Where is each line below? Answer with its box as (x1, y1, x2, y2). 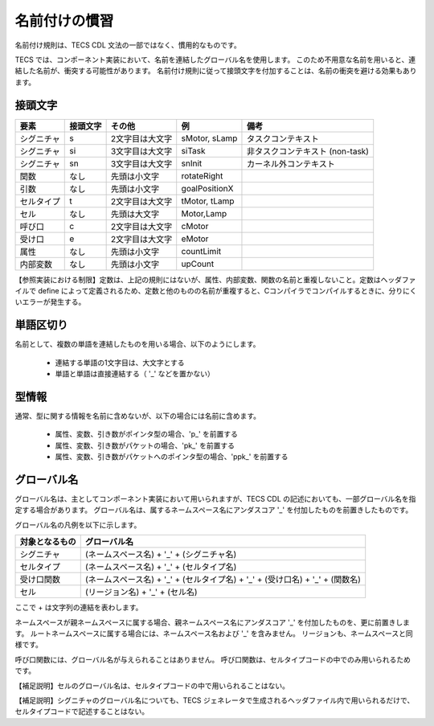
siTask (181, 145, 206, 156)
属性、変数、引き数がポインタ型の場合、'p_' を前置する (55, 429, 239, 439)
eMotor (181, 233, 209, 244)
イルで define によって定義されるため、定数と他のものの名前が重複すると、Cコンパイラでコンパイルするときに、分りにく (14, 286, 417, 296)
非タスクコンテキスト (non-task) (246, 146, 370, 157)
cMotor (181, 220, 209, 232)
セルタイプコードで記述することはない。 (14, 707, 149, 716)
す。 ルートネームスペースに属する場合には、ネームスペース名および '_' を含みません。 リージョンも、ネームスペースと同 (14, 629, 413, 638)
